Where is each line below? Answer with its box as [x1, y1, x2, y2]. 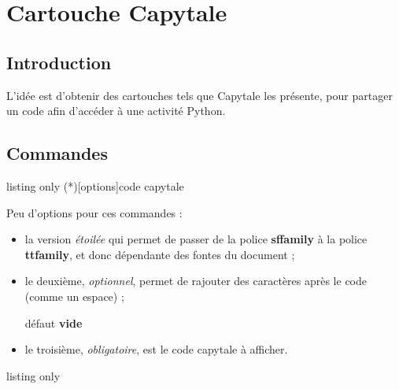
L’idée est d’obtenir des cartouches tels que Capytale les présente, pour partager [6, 87, 393, 103]
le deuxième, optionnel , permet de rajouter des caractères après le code [24, 272, 367, 289]
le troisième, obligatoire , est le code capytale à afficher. [24, 341, 288, 358]
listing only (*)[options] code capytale [6, 177, 184, 194]
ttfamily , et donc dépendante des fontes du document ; [24, 246, 295, 262]
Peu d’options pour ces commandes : [6, 204, 183, 220]
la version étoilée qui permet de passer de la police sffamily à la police [24, 231, 368, 247]
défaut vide [24, 314, 83, 331]
